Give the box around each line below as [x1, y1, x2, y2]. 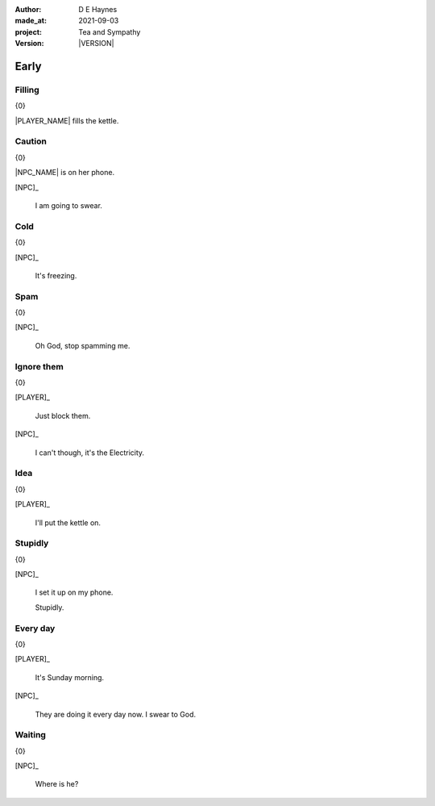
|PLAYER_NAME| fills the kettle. [14, 115, 119, 125]
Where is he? [35, 779, 79, 789]
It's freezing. [35, 270, 77, 280]
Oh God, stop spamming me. [35, 340, 130, 350]
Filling [14, 84, 39, 95]
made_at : [14, 16, 48, 26]
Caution [14, 136, 48, 147]
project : [14, 27, 42, 36]
